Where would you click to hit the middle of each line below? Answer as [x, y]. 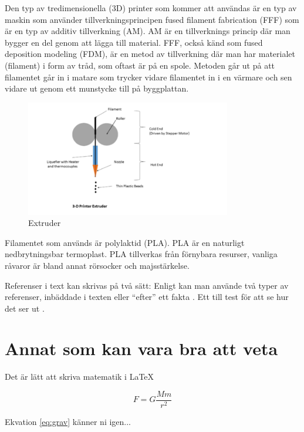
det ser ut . [25, 308]
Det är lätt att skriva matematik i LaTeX [80, 377]
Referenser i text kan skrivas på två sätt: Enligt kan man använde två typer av [147, 285]
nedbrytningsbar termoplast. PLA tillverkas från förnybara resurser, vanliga [141, 254]
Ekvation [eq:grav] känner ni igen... [68, 422]
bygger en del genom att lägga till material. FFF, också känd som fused [134, 42]
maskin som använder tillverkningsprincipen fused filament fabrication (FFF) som [152, 19]
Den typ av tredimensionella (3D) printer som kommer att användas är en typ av [151, 8]
